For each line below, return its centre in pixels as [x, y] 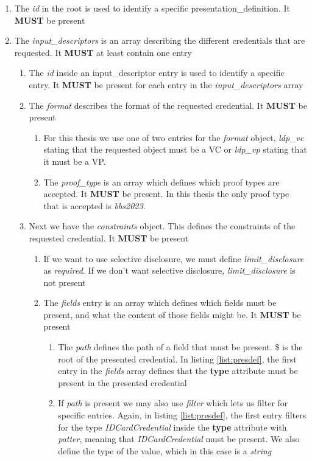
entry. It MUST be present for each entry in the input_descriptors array [166, 84]
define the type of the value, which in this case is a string [165, 450]
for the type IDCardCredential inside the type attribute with [172, 427]
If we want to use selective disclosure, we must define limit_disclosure [174, 258]
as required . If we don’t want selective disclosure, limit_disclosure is [169, 270]
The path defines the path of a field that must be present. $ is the [180, 347]
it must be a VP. [75, 161]
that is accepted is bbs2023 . [94, 205]
